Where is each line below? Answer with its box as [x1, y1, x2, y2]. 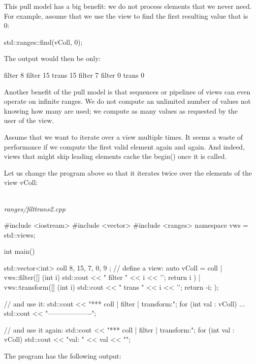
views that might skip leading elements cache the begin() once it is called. [4, 151, 227, 161]
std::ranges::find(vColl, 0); [4, 36, 83, 47]
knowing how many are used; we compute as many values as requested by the [4, 105, 238, 116]
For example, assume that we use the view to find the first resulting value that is [4, 10, 248, 21]
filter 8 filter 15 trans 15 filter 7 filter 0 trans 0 [4, 69, 145, 80]
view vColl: [4, 177, 38, 187]
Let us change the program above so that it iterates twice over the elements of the [4, 167, 252, 178]
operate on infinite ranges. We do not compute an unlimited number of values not [4, 96, 251, 106]
